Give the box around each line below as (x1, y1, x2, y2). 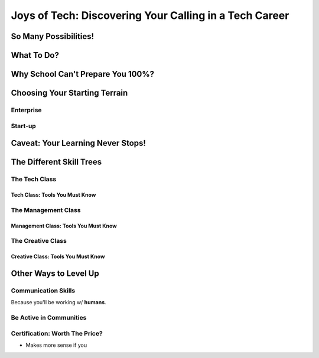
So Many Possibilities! (11, 31, 95, 41)
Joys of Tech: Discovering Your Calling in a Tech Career (11, 9, 289, 22)
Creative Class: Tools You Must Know (11, 253, 105, 260)
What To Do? (11, 50, 59, 60)
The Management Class (11, 206, 81, 214)
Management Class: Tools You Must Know (11, 222, 118, 229)
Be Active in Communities (11, 313, 87, 321)
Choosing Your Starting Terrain (11, 88, 128, 98)
